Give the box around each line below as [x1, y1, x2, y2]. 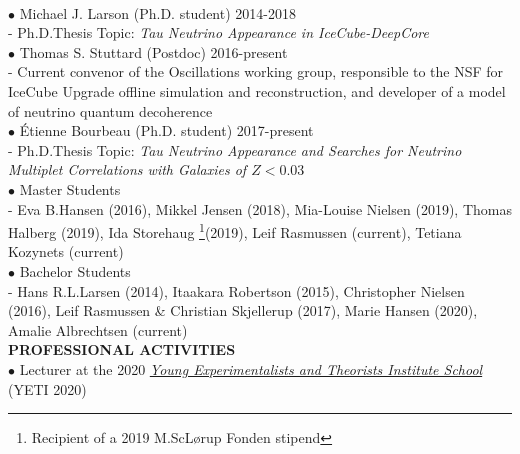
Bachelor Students [19, 260, 131, 281]
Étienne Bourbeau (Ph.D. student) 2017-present [19, 120, 314, 141]
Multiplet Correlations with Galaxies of [8, 159, 247, 180]
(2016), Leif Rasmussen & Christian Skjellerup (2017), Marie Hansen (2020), [8, 300, 478, 321]
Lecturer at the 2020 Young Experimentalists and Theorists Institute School [19, 358, 483, 379]
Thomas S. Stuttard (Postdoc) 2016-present [19, 41, 288, 62]
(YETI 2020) [8, 378, 87, 399]
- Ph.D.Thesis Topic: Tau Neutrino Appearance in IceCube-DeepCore [8, 22, 430, 43]
